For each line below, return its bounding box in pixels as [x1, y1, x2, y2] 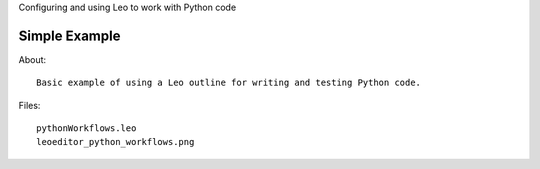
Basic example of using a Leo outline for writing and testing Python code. [36, 77, 422, 89]
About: [18, 53, 47, 65]
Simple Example [18, 27, 121, 44]
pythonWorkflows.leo [36, 123, 137, 134]
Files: [18, 99, 41, 111]
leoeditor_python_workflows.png [36, 136, 195, 148]
